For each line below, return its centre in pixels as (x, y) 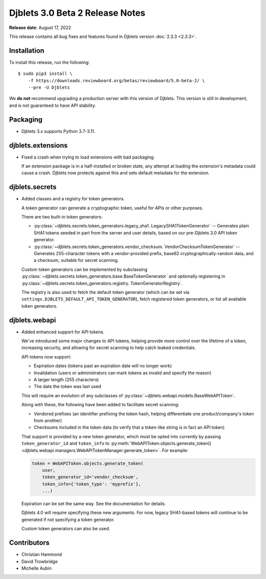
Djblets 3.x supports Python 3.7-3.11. (58, 131)
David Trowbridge (40, 561)
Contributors (29, 543)
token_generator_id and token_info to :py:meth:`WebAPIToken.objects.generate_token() (116, 444)
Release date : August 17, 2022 (40, 28)
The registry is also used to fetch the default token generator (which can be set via (105, 292)
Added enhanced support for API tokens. (63, 332)
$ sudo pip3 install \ (45, 74)
